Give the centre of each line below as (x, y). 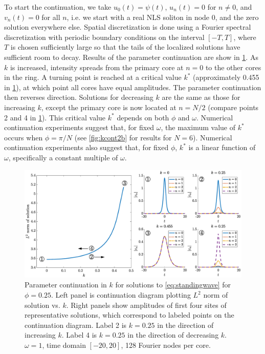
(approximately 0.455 (226, 77)
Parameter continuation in (66, 285)
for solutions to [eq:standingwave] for (173, 285)
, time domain (64, 345)
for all (51, 17)
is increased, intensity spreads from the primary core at (97, 67)
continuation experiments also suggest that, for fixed (86, 147)
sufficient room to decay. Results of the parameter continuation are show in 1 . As (131, 57)
